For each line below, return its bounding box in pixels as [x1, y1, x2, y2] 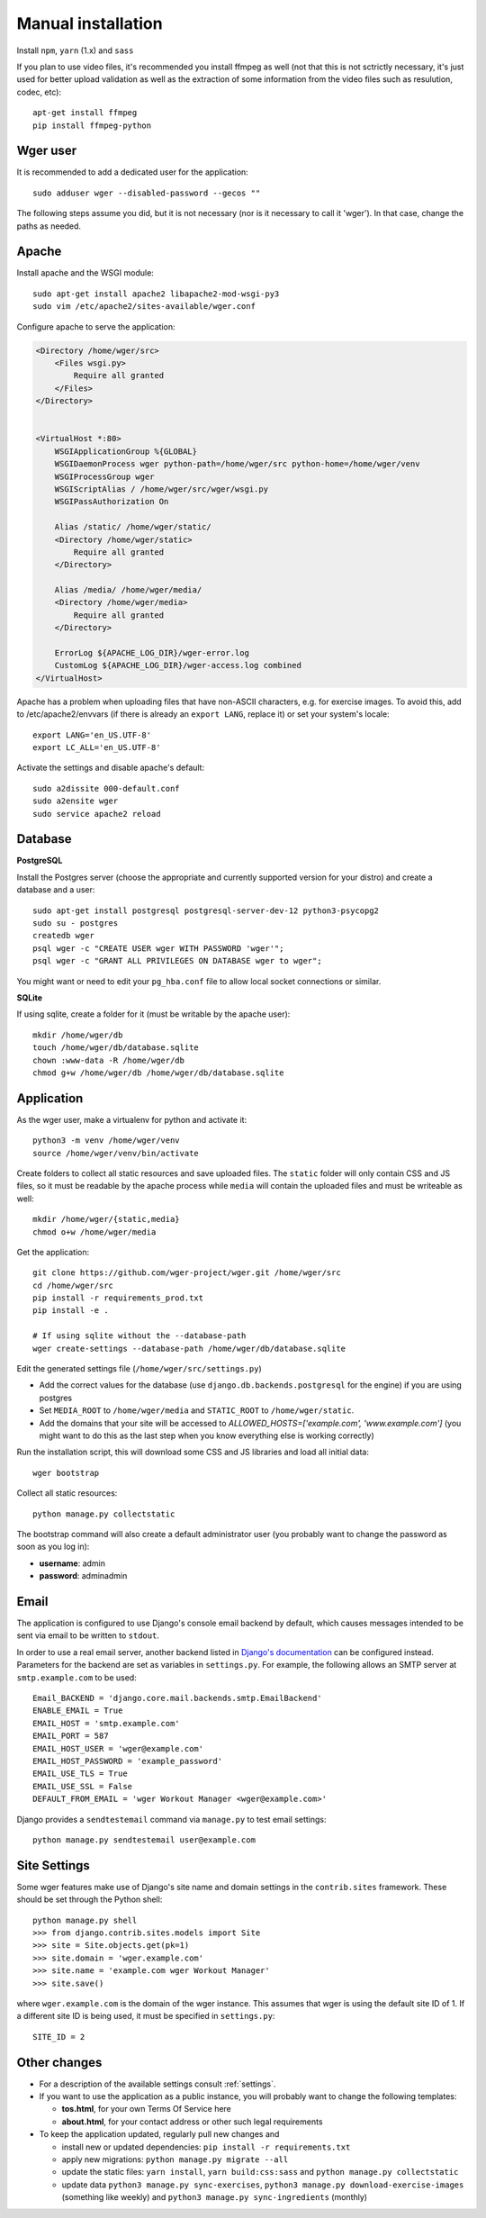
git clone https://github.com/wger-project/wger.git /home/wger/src [32, 1268, 341, 1278]
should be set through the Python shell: [16, 1894, 163, 1905]
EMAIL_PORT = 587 [32, 1731, 109, 1742]
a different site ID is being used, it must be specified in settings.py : [16, 2011, 275, 2022]
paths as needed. [16, 221, 81, 231]
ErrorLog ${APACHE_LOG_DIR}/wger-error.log [54, 648, 249, 658]
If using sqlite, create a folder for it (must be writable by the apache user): [16, 1009, 291, 1019]
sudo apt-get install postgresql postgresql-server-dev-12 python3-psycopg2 [32, 905, 380, 916]
